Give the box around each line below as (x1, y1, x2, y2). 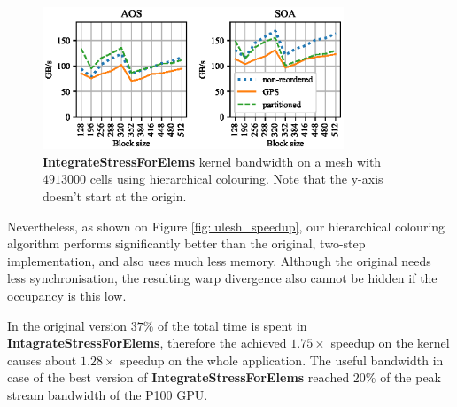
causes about (7, 350, 77, 369)
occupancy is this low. (7, 286, 127, 304)
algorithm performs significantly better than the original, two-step (7, 234, 366, 253)
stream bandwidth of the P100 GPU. (7, 385, 208, 403)
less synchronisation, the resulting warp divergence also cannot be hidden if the (7, 269, 438, 287)
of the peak (380, 368, 441, 387)
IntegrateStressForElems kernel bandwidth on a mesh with (43, 152, 382, 170)
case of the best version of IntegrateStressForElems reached (7, 368, 350, 387)
